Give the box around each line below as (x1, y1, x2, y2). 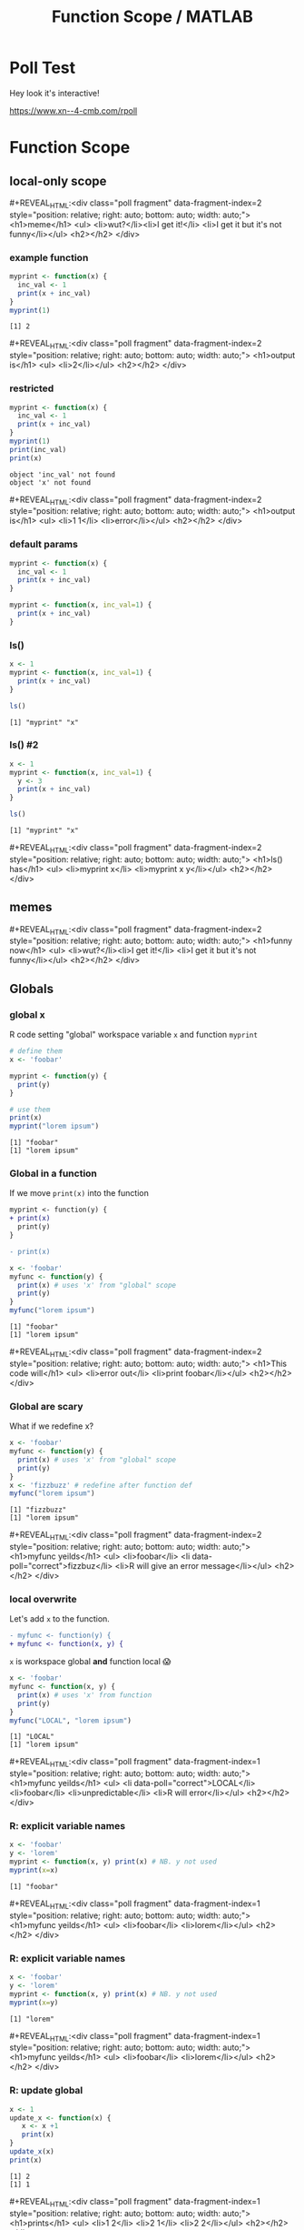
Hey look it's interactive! (9, 87, 100, 98)
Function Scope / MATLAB (51, 6, 254, 27)
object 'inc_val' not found (9, 470, 116, 479)
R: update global (9, 2084, 83, 2097)
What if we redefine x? (9, 1421, 93, 1431)
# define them (9, 1047, 64, 1056)
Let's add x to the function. (9, 1613, 111, 1624)
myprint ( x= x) (9, 1866, 59, 1875)
